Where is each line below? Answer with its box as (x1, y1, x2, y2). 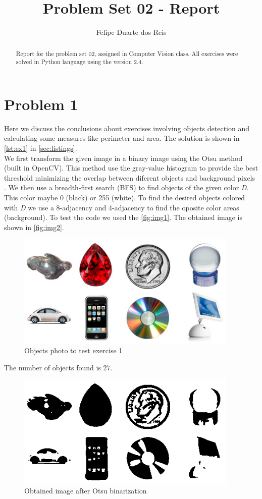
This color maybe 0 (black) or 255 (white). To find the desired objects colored (4, 192, 245, 202)
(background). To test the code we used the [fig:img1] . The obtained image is (4, 212, 242, 223)
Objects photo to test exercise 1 (24, 345, 123, 356)
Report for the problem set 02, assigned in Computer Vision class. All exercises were (16, 49, 238, 58)
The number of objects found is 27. (4, 362, 113, 372)
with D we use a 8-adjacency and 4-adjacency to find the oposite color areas (4, 202, 239, 212)
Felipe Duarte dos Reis (96, 27, 167, 37)
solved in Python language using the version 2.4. (16, 58, 143, 66)
